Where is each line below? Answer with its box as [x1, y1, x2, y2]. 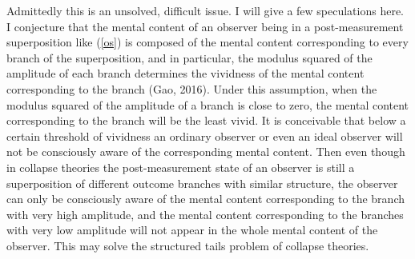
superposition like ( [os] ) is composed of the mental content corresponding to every [6, 34, 409, 50]
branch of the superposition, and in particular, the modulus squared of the [6, 49, 373, 66]
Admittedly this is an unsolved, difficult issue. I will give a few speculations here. [6, 2, 405, 18]
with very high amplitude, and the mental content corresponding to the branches [6, 205, 404, 222]
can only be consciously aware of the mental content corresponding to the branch [6, 190, 405, 207]
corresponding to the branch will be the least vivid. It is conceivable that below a [6, 112, 406, 129]
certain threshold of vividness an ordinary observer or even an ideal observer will [6, 127, 403, 144]
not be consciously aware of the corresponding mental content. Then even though [6, 143, 405, 160]
